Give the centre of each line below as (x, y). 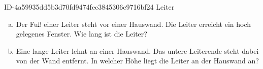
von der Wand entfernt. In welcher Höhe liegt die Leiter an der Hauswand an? (137, 61)
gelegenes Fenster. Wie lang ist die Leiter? (81, 34)
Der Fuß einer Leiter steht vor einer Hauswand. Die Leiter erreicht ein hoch (134, 24)
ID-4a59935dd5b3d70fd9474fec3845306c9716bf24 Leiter (89, 7)
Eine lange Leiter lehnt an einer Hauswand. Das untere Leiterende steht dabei (137, 50)
